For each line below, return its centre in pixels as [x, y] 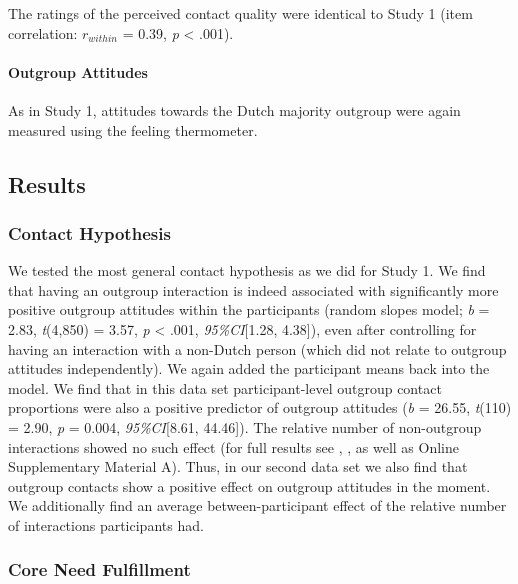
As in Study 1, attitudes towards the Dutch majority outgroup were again [234, 109]
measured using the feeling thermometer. [133, 129]
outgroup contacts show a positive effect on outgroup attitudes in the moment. [249, 485]
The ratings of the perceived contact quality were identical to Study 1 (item [240, 13]
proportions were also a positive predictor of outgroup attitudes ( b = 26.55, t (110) [260, 407]
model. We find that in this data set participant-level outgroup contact [225, 387]
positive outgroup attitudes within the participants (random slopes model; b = [249, 309]
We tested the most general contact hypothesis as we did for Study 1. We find [247, 270]
